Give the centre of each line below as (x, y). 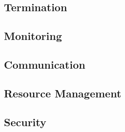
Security (25, 122)
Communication (45, 64)
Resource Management (63, 93)
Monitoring (33, 36)
